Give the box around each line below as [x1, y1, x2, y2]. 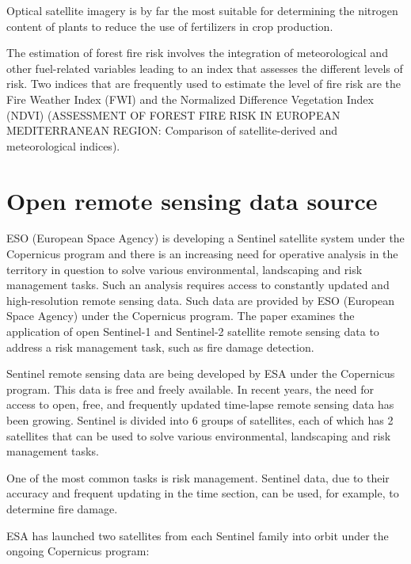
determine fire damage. [6, 500, 118, 516]
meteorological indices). [6, 137, 120, 154]
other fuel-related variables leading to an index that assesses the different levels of [6, 59, 403, 76]
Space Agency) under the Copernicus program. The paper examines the [6, 307, 355, 324]
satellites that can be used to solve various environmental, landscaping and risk [6, 427, 391, 444]
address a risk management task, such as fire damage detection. [6, 338, 314, 355]
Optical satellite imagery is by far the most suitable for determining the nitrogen [6, 2, 398, 18]
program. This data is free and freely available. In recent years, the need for [6, 380, 375, 397]
